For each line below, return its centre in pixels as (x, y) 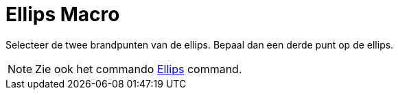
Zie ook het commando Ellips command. (139, 69)
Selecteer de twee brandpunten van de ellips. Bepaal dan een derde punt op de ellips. (200, 44)
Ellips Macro (63, 14)
